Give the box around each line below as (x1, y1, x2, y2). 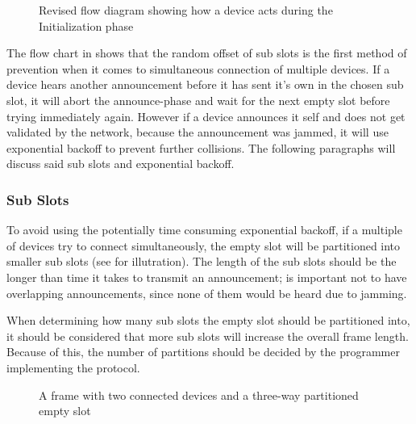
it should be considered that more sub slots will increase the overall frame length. (6, 327, 409, 344)
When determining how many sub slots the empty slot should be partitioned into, (6, 312, 410, 329)
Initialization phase (39, 17, 134, 34)
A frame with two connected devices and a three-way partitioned (39, 386, 359, 403)
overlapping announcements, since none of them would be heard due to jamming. (6, 284, 407, 301)
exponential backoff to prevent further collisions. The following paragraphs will (6, 139, 396, 156)
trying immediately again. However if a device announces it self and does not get (6, 107, 406, 124)
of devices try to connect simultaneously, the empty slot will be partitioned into (6, 237, 401, 254)
